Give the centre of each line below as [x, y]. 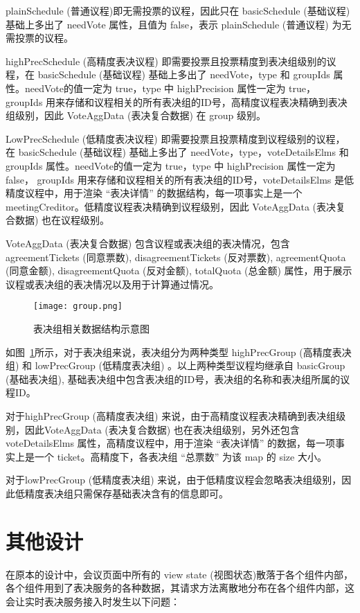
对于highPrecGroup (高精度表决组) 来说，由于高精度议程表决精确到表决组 [171, 415]
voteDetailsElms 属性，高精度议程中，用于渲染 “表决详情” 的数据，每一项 [171, 443]
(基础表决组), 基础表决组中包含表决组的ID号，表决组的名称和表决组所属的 [173, 379]
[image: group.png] [78, 306]
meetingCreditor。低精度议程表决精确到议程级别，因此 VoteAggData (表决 [171, 206]
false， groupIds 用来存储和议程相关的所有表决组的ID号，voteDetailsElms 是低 [180, 179]
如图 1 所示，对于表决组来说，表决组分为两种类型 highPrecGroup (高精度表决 [179, 352]
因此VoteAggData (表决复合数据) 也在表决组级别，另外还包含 [162, 429]
